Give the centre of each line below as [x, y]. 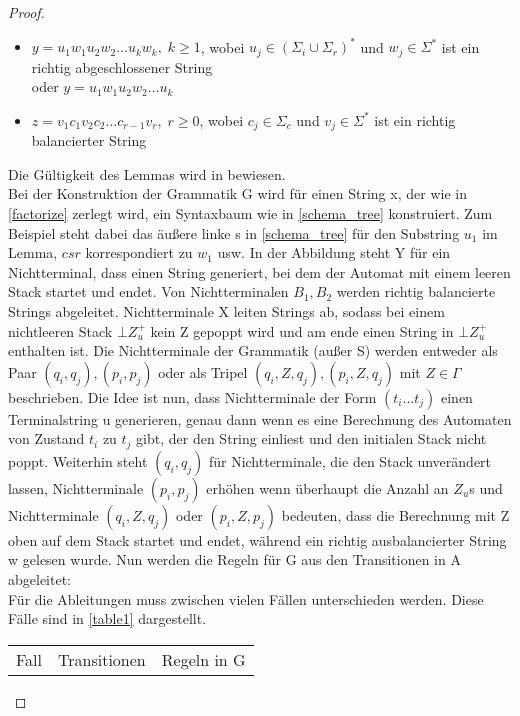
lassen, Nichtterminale [76, 487]
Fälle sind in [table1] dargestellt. [107, 618]
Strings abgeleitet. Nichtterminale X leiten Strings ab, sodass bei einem [226, 310]
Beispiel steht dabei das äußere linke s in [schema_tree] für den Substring [234, 232]
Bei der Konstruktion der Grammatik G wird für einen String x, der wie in [237, 193]
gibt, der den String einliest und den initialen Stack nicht [311, 438]
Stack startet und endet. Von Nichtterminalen [148, 291]
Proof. [26, 12]
